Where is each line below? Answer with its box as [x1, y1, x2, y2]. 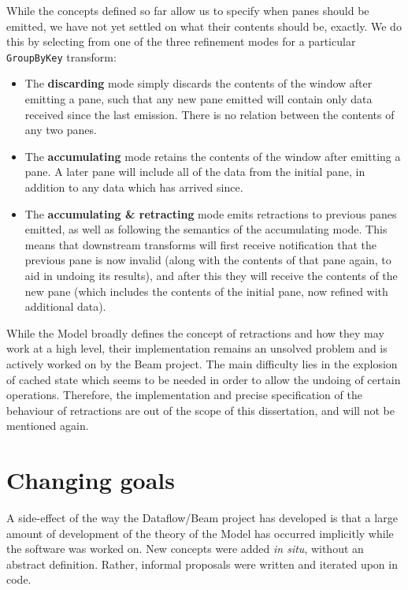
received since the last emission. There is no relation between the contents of [24, 106, 395, 122]
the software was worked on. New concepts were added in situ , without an [6, 540, 364, 557]
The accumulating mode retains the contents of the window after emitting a [24, 147, 401, 164]
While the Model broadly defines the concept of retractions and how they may [6, 324, 384, 341]
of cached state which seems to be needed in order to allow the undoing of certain [6, 371, 401, 387]
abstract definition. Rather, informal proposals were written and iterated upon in [6, 555, 398, 572]
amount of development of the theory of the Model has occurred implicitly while [6, 525, 394, 541]
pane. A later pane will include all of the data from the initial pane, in [24, 163, 365, 180]
